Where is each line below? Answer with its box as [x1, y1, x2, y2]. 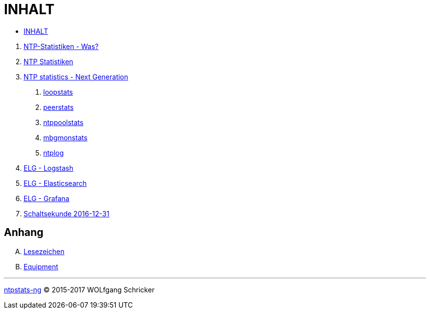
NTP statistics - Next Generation [24, 72, 129, 81]
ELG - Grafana [24, 194, 70, 203]
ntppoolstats [43, 118, 83, 127]
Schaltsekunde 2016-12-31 [24, 209, 109, 218]
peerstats [43, 103, 74, 111]
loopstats [43, 87, 73, 96]
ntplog [43, 148, 64, 157]
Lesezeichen [24, 247, 65, 256]
